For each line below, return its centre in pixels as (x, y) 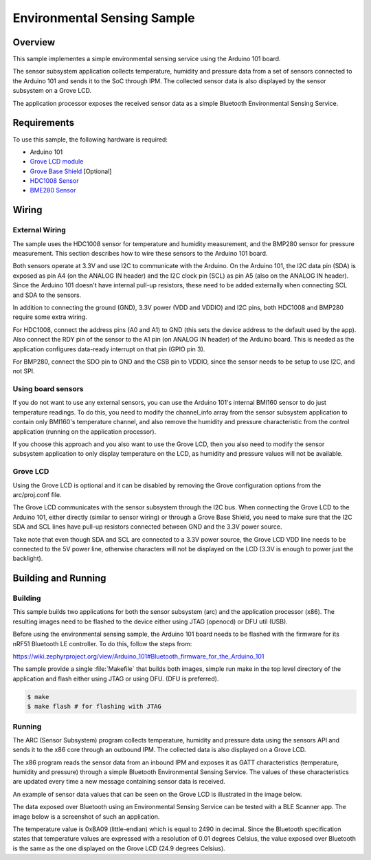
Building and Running (59, 578)
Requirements (44, 123)
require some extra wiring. (50, 317)
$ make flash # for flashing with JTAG (94, 707)
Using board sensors (48, 389)
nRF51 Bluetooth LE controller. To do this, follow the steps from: (102, 643)
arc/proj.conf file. (37, 494)
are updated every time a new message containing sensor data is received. (119, 782)
